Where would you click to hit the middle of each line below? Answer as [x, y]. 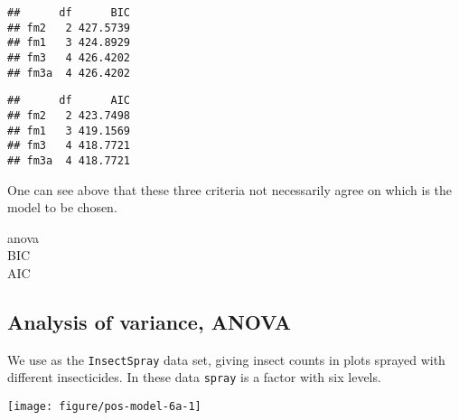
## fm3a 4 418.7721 [69, 160]
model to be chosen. [62, 207]
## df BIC [69, 13]
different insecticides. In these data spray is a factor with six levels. [194, 377]
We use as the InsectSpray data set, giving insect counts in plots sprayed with [226, 359]
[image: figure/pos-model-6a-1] [104, 407]
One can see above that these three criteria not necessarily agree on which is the [230, 189]
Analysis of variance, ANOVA [150, 321]
